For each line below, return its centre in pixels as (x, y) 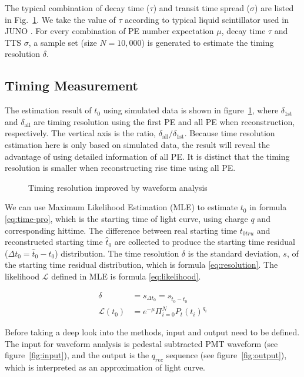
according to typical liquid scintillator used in (207, 19)
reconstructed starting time (54, 242)
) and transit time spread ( (202, 8)
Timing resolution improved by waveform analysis (118, 187)
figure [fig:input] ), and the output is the (77, 355)
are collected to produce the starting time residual (205, 242)
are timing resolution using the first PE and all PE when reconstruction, (164, 121)
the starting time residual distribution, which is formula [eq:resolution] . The (141, 265)
